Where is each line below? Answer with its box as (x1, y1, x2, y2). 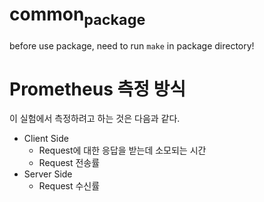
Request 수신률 (38, 180, 101, 192)
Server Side (23, 168, 73, 180)
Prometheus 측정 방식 (9, 78, 187, 100)
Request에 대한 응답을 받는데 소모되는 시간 (38, 144, 207, 157)
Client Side (23, 133, 69, 145)
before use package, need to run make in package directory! (9, 39, 255, 52)
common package (9, 3, 146, 29)
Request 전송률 (38, 157, 101, 169)
